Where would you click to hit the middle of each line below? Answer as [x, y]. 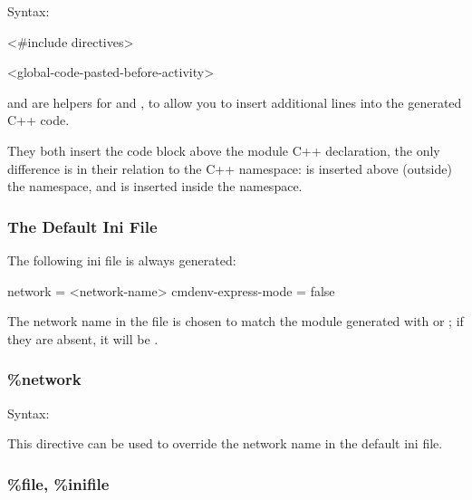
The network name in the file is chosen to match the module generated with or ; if [236, 321]
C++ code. [39, 120]
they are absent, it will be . [83, 338]
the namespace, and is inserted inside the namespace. [155, 186]
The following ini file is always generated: [122, 260]
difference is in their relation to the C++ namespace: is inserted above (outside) [230, 168]
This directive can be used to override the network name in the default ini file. [225, 443]
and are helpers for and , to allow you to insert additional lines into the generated [235, 102]
